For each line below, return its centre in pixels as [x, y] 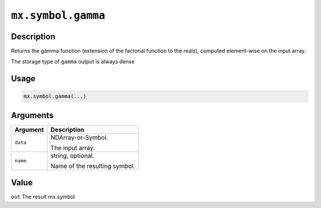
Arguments [32, 115]
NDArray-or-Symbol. [79, 137]
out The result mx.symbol [43, 197]
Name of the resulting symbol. [93, 166]
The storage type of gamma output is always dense [73, 62]
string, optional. [73, 156]
